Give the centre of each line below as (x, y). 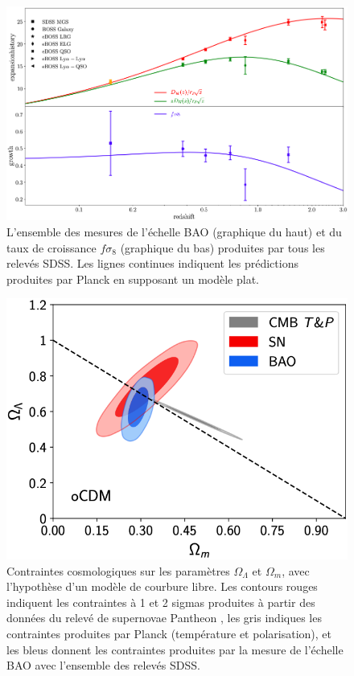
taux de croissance (51, 247)
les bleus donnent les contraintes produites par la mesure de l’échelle (175, 649)
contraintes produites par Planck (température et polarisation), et (169, 634)
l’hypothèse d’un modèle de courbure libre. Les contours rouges (162, 586)
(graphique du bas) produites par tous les (222, 247)
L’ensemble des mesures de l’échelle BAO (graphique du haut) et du (174, 232)
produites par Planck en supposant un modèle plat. (133, 279)
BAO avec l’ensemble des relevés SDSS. (103, 665)
